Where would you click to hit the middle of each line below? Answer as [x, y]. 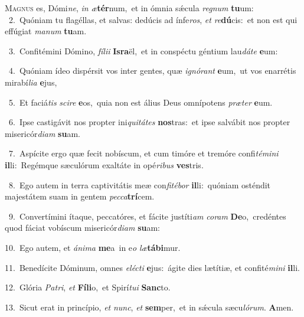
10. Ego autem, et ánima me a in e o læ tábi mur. [93, 247]
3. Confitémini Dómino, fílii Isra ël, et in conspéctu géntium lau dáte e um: [143, 50]
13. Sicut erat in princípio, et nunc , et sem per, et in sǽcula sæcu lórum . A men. [149, 307]
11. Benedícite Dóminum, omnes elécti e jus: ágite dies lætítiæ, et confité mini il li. [152, 267]
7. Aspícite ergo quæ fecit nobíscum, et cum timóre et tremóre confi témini [143, 153]
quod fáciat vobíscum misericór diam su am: [83, 228]
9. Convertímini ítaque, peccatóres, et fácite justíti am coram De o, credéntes [147, 216]
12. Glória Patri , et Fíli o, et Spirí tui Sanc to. [88, 287]
